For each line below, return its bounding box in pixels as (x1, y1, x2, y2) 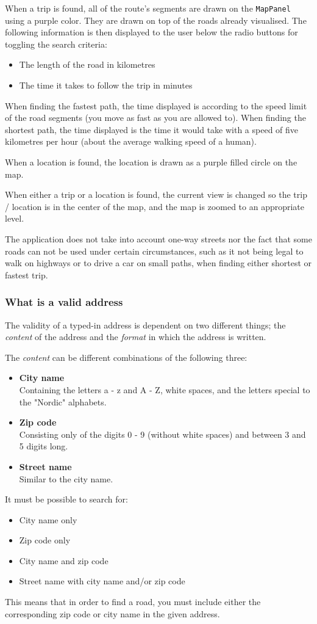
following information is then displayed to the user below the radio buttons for (5, 26, 298, 38)
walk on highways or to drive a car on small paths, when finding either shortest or (5, 256, 312, 269)
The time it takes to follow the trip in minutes (19, 79, 193, 92)
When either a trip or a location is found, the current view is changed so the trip (5, 188, 307, 201)
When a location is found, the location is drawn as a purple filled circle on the (5, 156, 297, 168)
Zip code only (19, 534, 71, 546)
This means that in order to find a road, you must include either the (5, 595, 261, 608)
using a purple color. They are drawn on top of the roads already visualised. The (5, 13, 307, 26)
